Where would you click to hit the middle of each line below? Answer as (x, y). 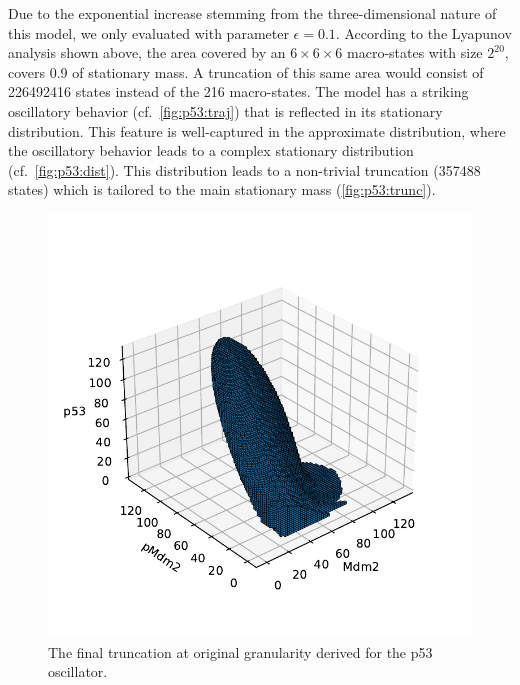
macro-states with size (415, 52)
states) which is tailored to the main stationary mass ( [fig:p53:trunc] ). (222, 189)
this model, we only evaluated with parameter (148, 32)
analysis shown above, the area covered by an (147, 52)
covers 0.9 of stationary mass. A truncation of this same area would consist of (246, 71)
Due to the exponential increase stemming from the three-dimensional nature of (252, 13)
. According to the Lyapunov (423, 32)
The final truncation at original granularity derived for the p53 (240, 651)
